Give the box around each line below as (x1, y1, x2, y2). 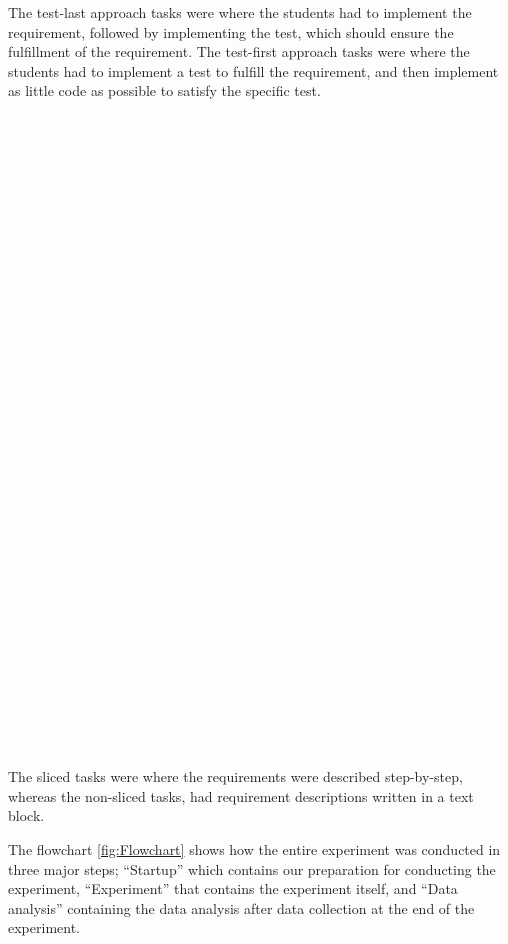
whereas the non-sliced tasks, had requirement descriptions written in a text (8, 785, 474, 806)
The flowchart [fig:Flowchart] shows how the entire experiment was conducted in (8, 838, 501, 859)
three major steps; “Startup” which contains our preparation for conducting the (8, 858, 496, 879)
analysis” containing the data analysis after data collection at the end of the (8, 897, 475, 918)
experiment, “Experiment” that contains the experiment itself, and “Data (8, 878, 458, 899)
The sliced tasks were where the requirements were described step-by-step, (8, 766, 463, 787)
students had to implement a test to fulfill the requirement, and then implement (8, 60, 499, 81)
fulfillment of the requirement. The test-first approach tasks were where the (8, 41, 470, 62)
